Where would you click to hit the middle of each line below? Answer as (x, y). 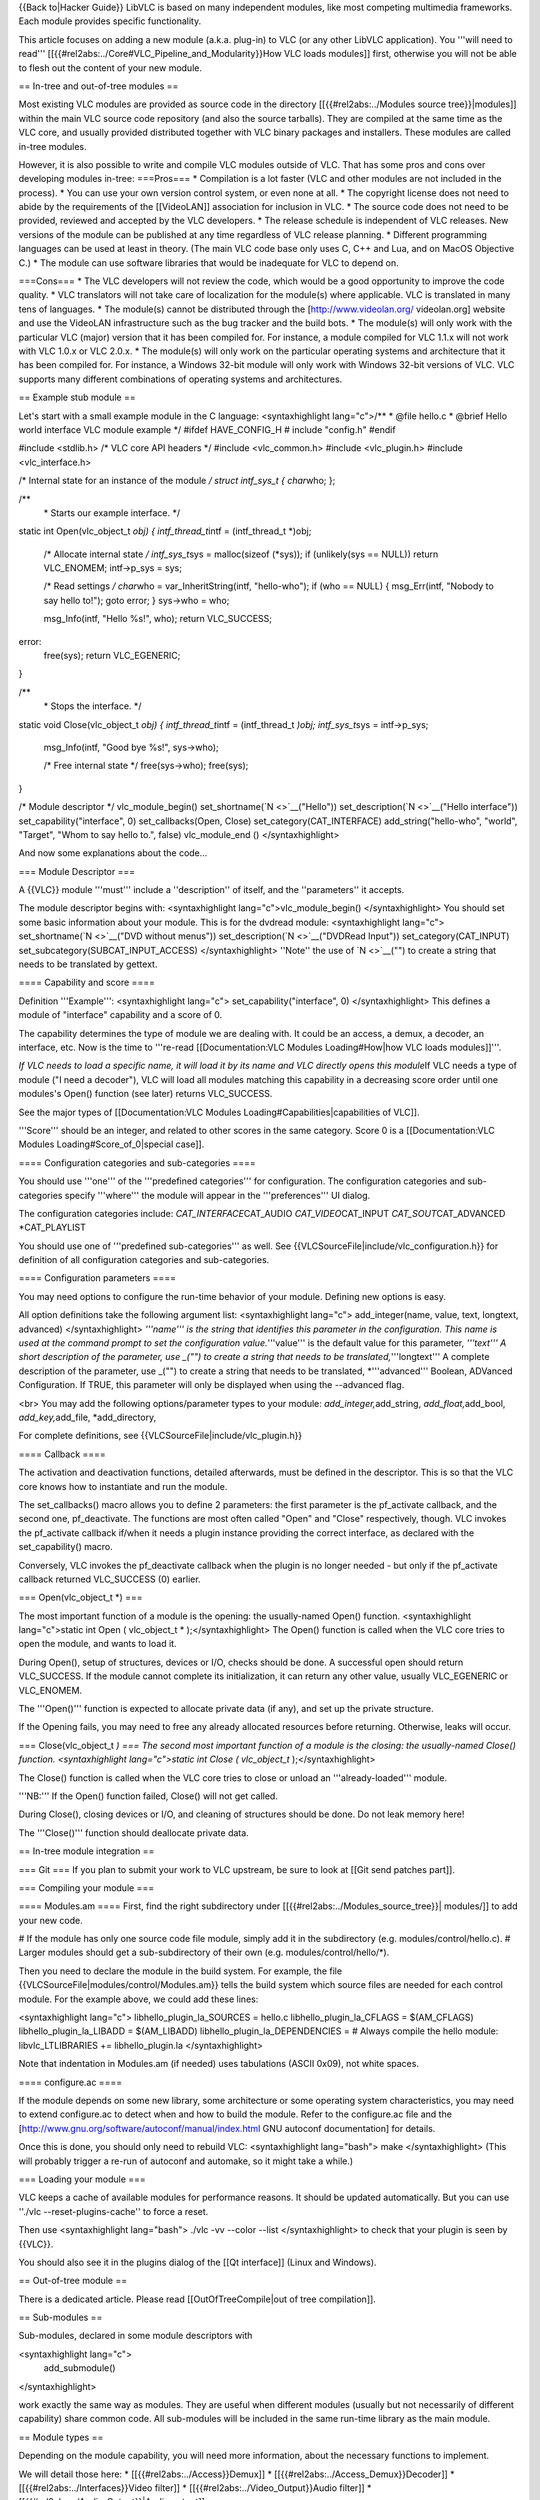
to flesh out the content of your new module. (110, 67)
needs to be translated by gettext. (88, 964)
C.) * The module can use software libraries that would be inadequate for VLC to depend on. (208, 262)
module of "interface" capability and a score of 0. (120, 1015)
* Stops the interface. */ (92, 706)
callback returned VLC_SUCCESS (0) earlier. (109, 1579)
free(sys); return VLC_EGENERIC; (112, 656)
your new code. (51, 1920)
